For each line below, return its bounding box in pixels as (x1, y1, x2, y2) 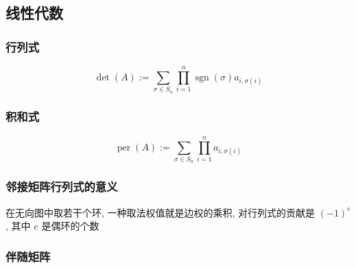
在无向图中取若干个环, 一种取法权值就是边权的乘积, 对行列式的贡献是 (5, 205, 316, 219)
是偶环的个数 (41, 219, 99, 233)
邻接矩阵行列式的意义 (5, 178, 118, 195)
